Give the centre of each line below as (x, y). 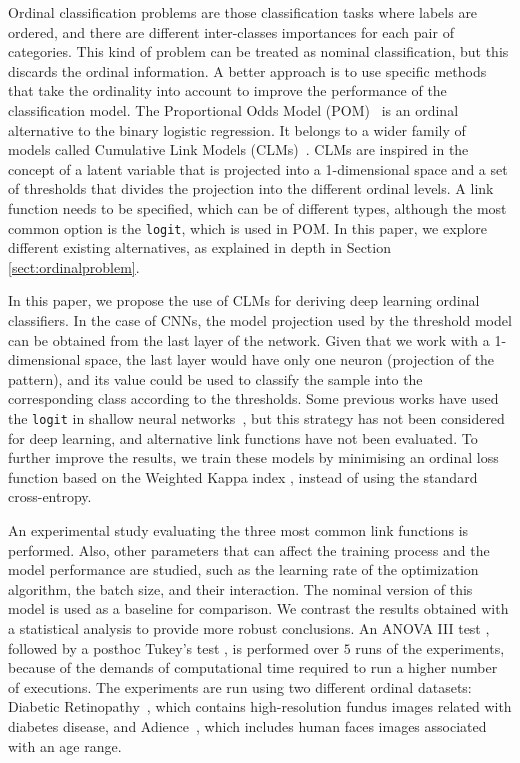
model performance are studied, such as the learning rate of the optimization (243, 569)
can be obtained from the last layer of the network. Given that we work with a (249, 339)
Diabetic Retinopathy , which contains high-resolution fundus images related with (260, 706)
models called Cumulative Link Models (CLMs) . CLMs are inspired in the (238, 149)
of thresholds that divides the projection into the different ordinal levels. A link (251, 188)
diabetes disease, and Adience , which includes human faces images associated (247, 725)
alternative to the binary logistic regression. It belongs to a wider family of (237, 129)
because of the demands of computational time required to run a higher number (253, 667)
